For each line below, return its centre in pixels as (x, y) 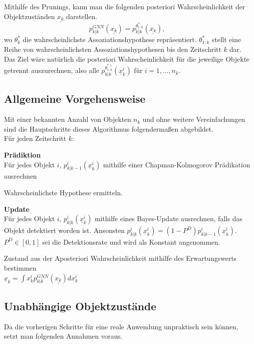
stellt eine (226, 39)
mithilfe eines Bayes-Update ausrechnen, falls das (168, 218)
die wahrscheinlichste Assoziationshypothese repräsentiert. (110, 39)
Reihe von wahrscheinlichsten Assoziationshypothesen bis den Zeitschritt (113, 49)
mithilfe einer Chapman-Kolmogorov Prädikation (176, 164)
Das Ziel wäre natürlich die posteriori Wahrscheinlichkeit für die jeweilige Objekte (127, 58)
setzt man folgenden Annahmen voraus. (63, 336)
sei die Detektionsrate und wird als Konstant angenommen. (131, 241)
